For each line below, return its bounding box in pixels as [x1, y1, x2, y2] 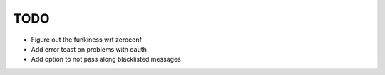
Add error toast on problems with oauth [31, 45, 148, 53]
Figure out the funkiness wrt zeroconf [31, 35, 143, 44]
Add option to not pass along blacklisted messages [31, 55, 181, 64]
